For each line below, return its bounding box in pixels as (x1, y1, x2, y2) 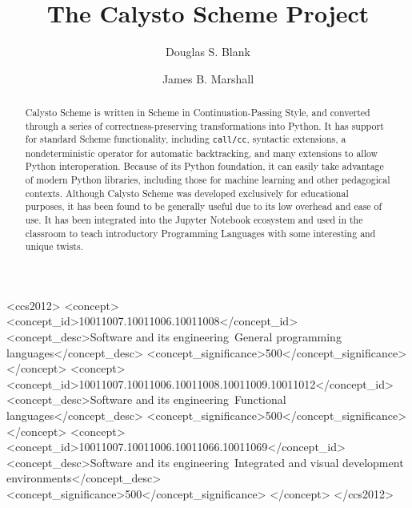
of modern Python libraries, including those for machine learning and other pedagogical (25, 172, 390, 186)
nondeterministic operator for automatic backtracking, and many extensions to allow (25, 146, 378, 159)
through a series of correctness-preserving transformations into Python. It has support (25, 119, 384, 132)
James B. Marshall (162, 70, 254, 87)
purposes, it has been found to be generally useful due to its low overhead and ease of (25, 200, 382, 213)
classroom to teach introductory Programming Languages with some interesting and (25, 226, 376, 240)
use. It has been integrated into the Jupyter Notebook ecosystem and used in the (25, 212, 363, 226)
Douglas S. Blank (166, 43, 250, 60)
